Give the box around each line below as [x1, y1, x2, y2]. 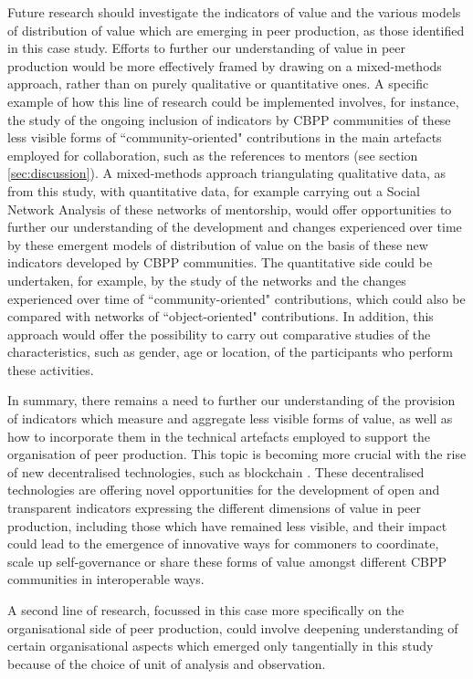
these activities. [7, 360, 94, 379]
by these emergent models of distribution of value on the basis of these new [7, 235, 428, 254]
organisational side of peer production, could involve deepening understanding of [7, 618, 458, 637]
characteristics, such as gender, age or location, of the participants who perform [7, 342, 453, 361]
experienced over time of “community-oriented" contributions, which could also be [7, 288, 466, 308]
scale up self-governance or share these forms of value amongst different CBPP [7, 551, 447, 570]
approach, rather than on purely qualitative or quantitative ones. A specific [7, 74, 429, 93]
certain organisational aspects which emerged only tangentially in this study [7, 636, 434, 655]
